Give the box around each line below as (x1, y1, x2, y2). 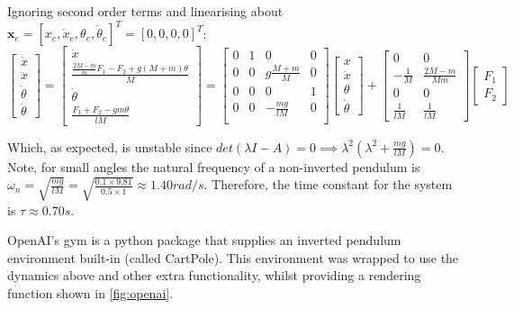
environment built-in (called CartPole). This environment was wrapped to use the (7, 248, 459, 267)
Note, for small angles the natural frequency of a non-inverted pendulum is (7, 157, 420, 176)
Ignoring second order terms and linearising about (7, 2, 284, 20)
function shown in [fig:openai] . (7, 284, 174, 303)
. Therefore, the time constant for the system (203, 175, 453, 194)
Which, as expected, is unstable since (7, 137, 212, 156)
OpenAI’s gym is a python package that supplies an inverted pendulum (7, 231, 401, 250)
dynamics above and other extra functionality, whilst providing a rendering (7, 266, 421, 285)
